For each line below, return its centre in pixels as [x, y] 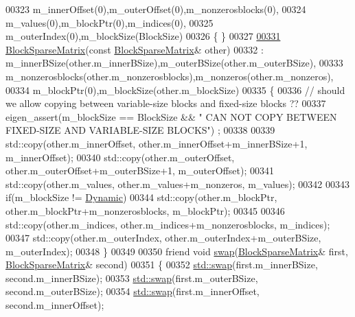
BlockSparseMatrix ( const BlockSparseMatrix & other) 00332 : [135, 49]
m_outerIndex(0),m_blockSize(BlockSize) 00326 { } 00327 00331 [143, 36]
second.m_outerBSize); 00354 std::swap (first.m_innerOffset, [133, 291]
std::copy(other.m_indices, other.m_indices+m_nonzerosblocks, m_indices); [168, 224]
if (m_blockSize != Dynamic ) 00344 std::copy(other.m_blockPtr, [141, 197]
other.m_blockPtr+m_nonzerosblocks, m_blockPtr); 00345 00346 [145, 210]
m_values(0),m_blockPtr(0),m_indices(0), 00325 [110, 22]
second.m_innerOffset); [55, 305]
